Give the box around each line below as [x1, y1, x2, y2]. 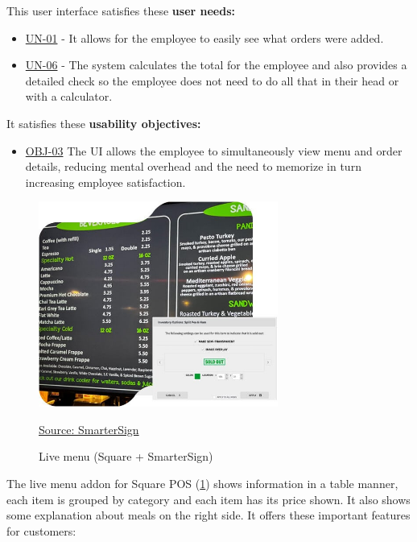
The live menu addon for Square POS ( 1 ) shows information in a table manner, [6, 474, 398, 491]
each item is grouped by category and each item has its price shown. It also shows [6, 490, 411, 507]
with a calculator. [25, 88, 113, 105]
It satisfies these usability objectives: [6, 114, 201, 131]
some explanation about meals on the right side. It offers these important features [6, 507, 411, 523]
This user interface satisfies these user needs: [6, 2, 235, 19]
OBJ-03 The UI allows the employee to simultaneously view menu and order [25, 142, 403, 159]
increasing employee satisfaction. [25, 173, 186, 190]
